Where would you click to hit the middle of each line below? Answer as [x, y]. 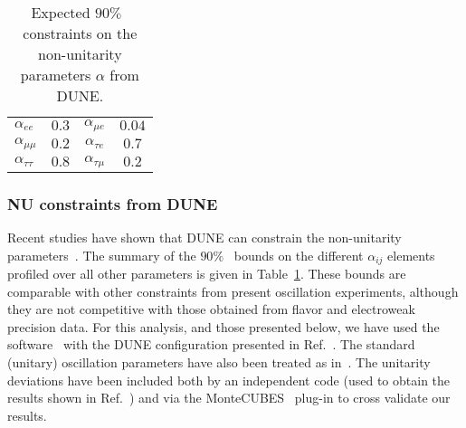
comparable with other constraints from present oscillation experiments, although [233, 291]
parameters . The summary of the [102, 255]
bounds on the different [299, 255]
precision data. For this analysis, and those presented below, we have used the [223, 326]
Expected [61, 12]
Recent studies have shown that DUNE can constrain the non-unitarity [204, 238]
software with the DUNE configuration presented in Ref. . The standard [211, 344]
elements [411, 255]
